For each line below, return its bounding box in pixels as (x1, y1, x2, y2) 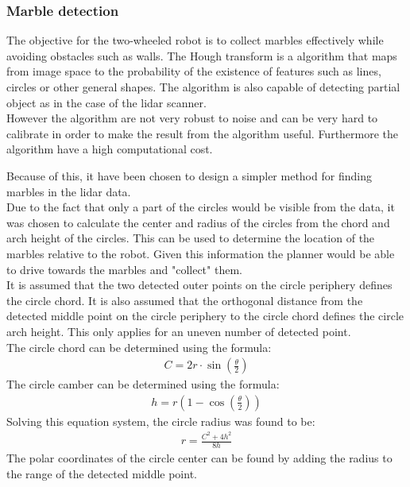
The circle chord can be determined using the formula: (6, 338, 272, 355)
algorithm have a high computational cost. (6, 141, 213, 157)
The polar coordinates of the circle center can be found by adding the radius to (6, 450, 393, 466)
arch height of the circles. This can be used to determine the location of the (6, 230, 375, 246)
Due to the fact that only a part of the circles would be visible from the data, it (6, 199, 395, 215)
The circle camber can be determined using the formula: (6, 376, 280, 392)
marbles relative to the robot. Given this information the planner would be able (6, 245, 395, 261)
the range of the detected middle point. (6, 465, 197, 481)
